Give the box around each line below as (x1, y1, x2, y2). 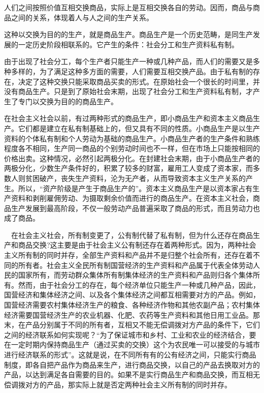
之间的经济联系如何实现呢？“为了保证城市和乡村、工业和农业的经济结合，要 (4, 329, 256, 340)
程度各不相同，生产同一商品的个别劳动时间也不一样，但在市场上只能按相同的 (4, 143, 260, 154)
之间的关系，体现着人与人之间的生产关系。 (11, 12, 153, 22)
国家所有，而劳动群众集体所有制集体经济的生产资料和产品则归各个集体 (18, 269, 253, 280)
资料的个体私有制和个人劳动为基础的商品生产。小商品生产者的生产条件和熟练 (4, 133, 260, 143)
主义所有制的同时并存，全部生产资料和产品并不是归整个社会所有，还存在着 (4, 250, 253, 260)
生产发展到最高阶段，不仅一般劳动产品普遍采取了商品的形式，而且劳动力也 (11, 202, 260, 213)
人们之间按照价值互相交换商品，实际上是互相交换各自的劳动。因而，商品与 (4, 2, 253, 12)
